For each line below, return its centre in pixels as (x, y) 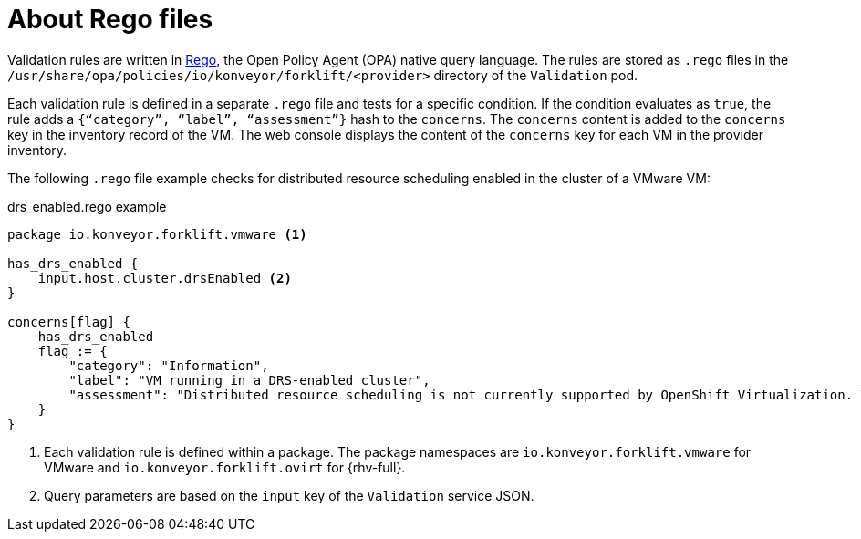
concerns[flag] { (69, 321)
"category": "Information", (169, 365)
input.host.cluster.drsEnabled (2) (165, 278)
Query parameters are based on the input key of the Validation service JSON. (289, 495)
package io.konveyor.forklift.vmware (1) (157, 234)
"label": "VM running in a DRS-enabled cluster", (249, 380)
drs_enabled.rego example (87, 206)
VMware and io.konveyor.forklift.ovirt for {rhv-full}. (225, 467)
